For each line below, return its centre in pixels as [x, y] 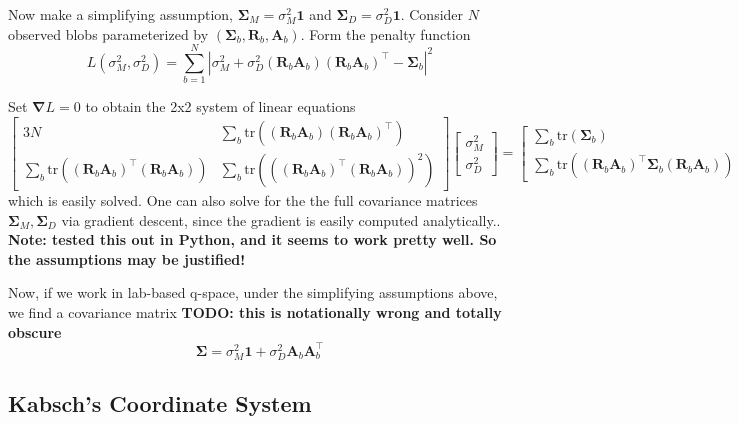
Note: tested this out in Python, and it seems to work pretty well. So [252, 239]
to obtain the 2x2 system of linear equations [220, 106]
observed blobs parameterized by [108, 33]
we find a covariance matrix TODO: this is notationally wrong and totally [255, 311]
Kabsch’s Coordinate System [160, 403]
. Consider [432, 14]
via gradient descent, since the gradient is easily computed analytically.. [281, 219]
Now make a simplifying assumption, [121, 14]
